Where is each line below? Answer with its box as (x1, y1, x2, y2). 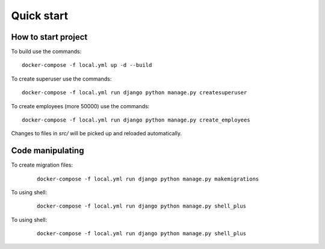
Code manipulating (11, 146, 84, 156)
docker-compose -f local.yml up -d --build (22, 62, 152, 69)
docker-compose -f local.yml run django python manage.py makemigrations (37, 175, 259, 182)
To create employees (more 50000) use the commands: (11, 102, 150, 109)
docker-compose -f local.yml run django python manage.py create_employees (22, 117, 250, 123)
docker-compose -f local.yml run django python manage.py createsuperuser (22, 89, 247, 96)
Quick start (11, 9, 69, 22)
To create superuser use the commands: (11, 75, 112, 82)
